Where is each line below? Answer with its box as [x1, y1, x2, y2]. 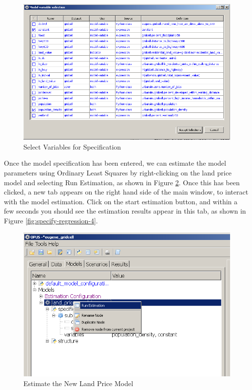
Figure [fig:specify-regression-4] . [4, 215, 98, 225]
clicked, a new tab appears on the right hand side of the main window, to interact [4, 187, 249, 197]
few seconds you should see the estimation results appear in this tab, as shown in [4, 206, 246, 216]
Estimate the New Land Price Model [23, 378, 134, 389]
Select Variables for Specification [23, 141, 121, 152]
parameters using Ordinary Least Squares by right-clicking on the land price [4, 168, 232, 177]
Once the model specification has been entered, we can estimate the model [4, 158, 226, 168]
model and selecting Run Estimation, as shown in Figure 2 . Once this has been [4, 177, 240, 187]
